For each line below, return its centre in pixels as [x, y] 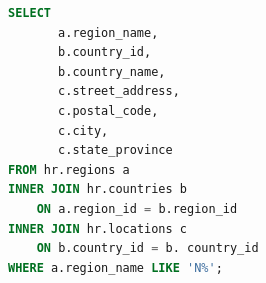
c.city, [83, 130]
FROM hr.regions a [69, 169]
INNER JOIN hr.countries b [97, 189]
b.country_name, [112, 71]
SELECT [29, 13]
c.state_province [115, 150]
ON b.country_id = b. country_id [147, 248]
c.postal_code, [108, 110]
